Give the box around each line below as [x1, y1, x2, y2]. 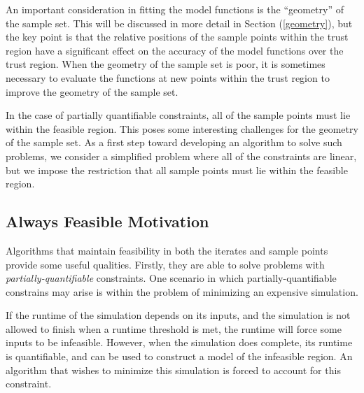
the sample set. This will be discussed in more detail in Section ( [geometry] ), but [6, 15, 353, 30]
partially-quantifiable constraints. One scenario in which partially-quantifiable [6, 271, 337, 285]
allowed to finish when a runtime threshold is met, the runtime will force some [6, 321, 342, 336]
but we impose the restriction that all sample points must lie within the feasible [6, 162, 348, 177]
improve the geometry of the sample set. [6, 84, 178, 99]
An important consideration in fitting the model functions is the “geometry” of [6, 2, 344, 16]
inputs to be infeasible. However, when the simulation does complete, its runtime [6, 335, 353, 350]
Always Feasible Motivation [6, 210, 209, 232]
